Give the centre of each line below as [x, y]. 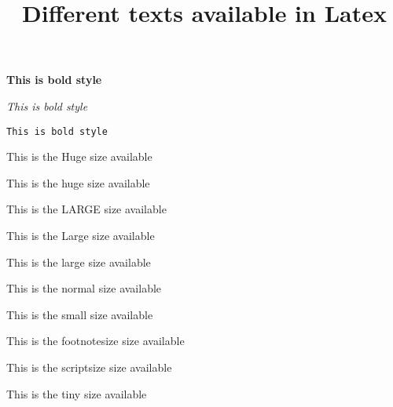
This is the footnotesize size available [95, 341]
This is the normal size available [84, 288]
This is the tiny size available [77, 393]
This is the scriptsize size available [89, 367]
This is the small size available [80, 314]
